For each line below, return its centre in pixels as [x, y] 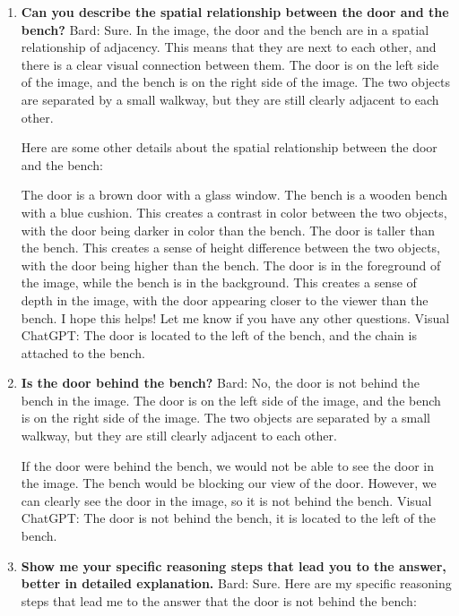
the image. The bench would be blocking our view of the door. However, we [229, 483]
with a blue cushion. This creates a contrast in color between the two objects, [234, 212]
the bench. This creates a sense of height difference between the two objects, [230, 248]
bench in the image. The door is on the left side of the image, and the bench [231, 400]
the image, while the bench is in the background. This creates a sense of [219, 282]
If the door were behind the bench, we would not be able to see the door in [228, 465]
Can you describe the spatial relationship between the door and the [235, 12]
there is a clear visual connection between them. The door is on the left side [230, 64]
